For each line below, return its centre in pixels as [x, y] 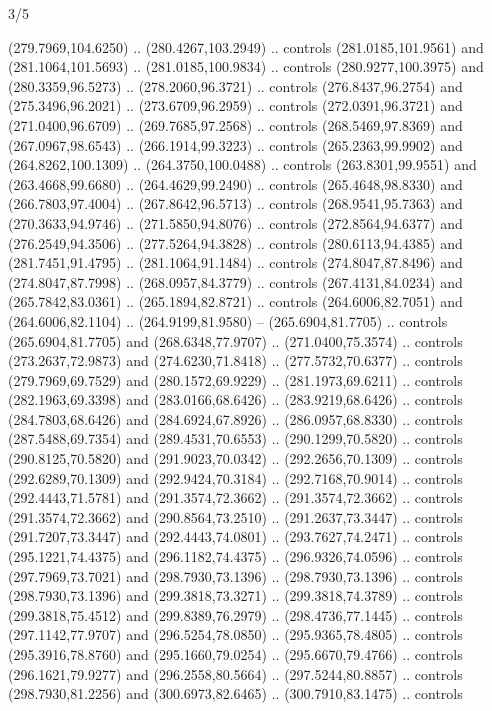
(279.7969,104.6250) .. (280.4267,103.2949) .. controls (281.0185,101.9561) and [246, 46]
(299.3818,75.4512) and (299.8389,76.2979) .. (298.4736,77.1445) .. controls [235, 614]
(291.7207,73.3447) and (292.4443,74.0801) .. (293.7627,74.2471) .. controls [235, 536]
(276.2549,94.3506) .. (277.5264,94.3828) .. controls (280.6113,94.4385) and [235, 242]
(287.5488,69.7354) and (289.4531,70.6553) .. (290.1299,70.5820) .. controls [235, 438]
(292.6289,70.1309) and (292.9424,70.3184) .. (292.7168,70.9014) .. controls [235, 477]
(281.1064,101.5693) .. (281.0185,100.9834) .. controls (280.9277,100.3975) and [246, 66]
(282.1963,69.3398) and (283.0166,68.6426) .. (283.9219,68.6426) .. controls [235, 399]
